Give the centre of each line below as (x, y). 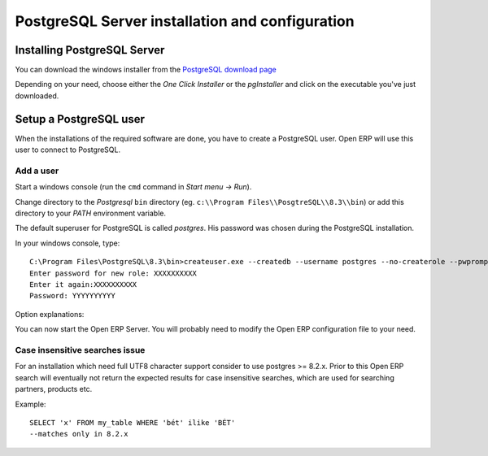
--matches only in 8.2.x (79, 434)
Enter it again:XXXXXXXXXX (83, 285)
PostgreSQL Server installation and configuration (185, 21)
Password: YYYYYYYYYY (72, 296)
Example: (30, 404)
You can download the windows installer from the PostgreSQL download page (146, 70)
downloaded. (37, 96)
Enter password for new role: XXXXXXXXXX (113, 273)
